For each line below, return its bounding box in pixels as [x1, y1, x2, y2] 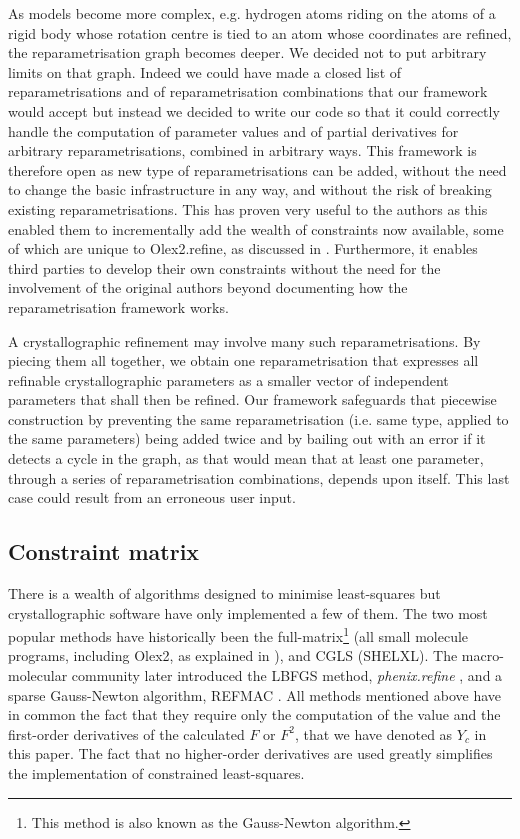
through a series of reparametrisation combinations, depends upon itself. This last [8, 467, 510, 488]
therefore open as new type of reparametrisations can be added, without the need [8, 159, 507, 180]
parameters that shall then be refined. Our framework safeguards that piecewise [8, 389, 497, 410]
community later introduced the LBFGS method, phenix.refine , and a [71, 665, 503, 686]
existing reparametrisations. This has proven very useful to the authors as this [8, 198, 488, 219]
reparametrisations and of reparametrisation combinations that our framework [8, 81, 488, 102]
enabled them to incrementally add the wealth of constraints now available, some [8, 218, 504, 239]
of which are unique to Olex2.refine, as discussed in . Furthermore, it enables [8, 238, 478, 259]
